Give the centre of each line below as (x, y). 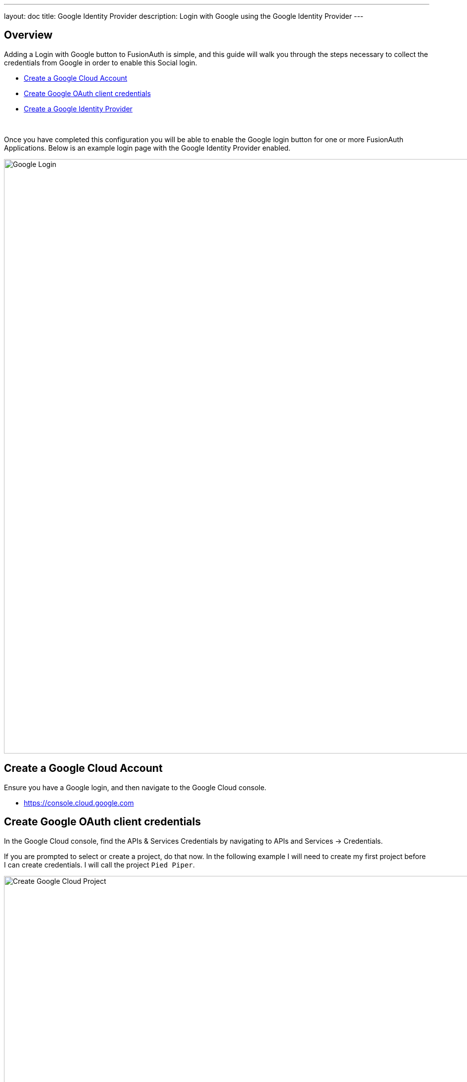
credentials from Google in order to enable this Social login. (101, 62)
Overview (28, 35)
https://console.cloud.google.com (79, 803)
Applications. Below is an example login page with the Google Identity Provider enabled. (147, 148)
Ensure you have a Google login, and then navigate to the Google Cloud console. (135, 787)
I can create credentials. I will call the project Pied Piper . (99, 865)
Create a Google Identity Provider (78, 108)
